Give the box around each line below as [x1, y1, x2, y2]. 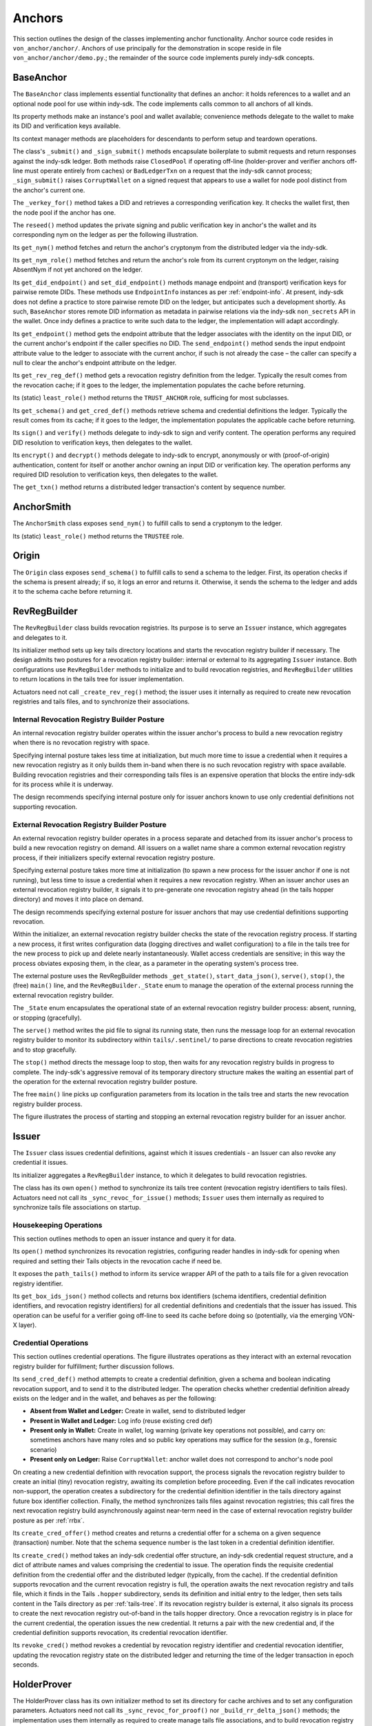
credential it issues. [12, 1158, 68, 1167]
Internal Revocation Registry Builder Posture [12, 715, 165, 724]
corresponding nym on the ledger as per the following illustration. [12, 231, 199, 239]
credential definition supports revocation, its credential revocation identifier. [12, 1628, 228, 1636]
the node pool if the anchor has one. [12, 208, 116, 217]
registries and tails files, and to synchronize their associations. [12, 697, 190, 706]
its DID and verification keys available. [12, 122, 121, 130]
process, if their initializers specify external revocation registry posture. [12, 853, 216, 862]
